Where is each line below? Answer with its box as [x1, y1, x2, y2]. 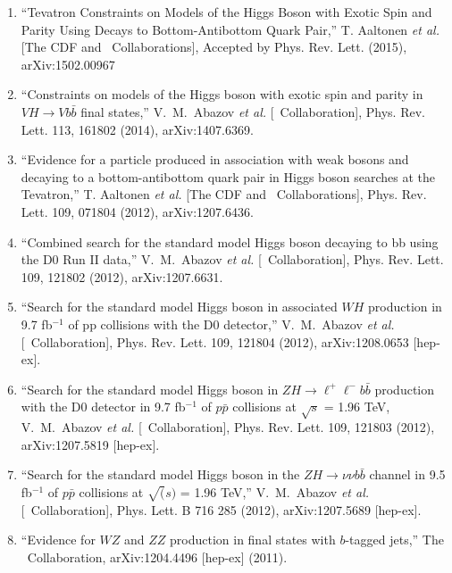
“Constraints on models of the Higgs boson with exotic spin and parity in [21, 85, 423, 104]
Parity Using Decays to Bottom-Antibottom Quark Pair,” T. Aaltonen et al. [21, 20, 439, 38]
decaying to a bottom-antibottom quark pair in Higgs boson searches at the [21, 167, 435, 186]
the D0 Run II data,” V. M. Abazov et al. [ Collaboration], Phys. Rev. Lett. [21, 250, 444, 269]
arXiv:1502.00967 [21, 54, 115, 73]
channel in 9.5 [369, 465, 446, 484]
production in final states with [170, 530, 336, 549]
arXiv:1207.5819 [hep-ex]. [21, 435, 160, 453]
